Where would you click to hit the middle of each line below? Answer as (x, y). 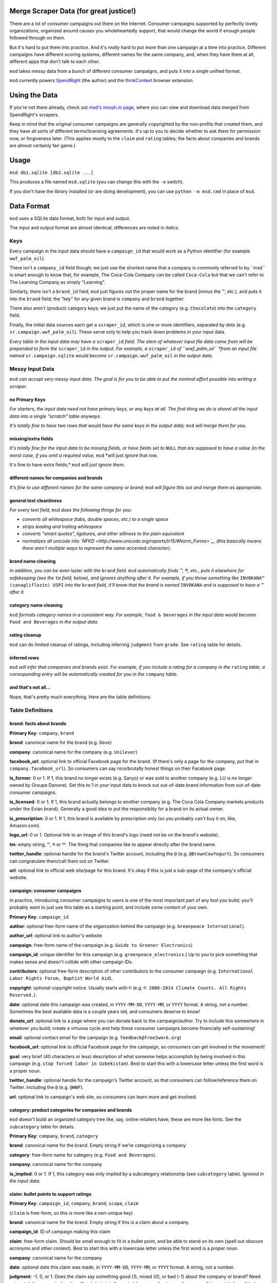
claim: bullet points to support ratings (51, 1194)
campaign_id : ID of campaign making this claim (60, 1232)
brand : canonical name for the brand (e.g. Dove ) (61, 743)
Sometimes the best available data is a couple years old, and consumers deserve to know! (105, 1012)
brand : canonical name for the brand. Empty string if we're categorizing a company (98, 1145)
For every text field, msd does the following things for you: (71, 510)
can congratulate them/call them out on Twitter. (60, 861)
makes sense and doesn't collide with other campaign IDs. (71, 962)
